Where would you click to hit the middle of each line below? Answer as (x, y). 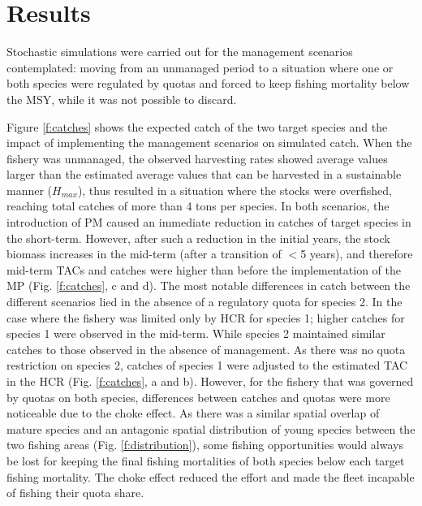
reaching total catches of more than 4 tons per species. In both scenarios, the (198, 206)
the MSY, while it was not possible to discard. (122, 99)
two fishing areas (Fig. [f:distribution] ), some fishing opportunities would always (205, 445)
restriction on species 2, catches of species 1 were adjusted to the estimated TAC (207, 365)
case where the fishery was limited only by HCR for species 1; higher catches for (206, 317)
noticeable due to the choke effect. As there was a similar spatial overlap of (193, 413)
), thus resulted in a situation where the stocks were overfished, (235, 190)
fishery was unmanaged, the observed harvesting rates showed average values (197, 158)
